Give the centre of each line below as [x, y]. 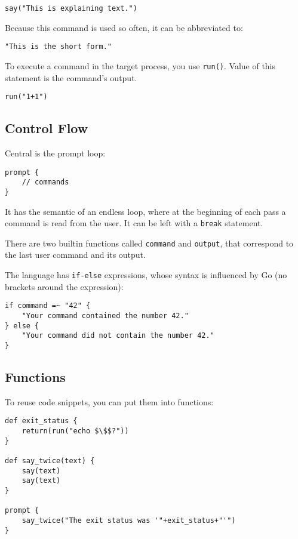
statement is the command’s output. [71, 77]
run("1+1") [26, 97]
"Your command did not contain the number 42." [118, 336]
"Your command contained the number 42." [105, 315]
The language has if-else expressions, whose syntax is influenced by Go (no [146, 275]
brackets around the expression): [64, 286]
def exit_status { [41, 421]
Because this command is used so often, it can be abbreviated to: [124, 27]
